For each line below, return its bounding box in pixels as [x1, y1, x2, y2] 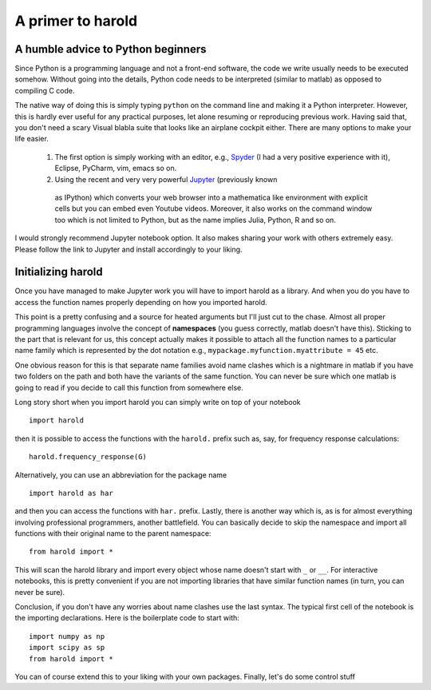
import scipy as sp [29, 643, 105, 652]
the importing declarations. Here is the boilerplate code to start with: [14, 613, 239, 623]
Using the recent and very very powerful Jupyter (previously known [54, 174, 278, 184]
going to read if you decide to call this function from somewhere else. [14, 383, 243, 392]
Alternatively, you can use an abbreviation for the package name [14, 470, 227, 479]
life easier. [14, 134, 49, 144]
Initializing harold [14, 265, 103, 279]
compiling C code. [14, 85, 75, 95]
